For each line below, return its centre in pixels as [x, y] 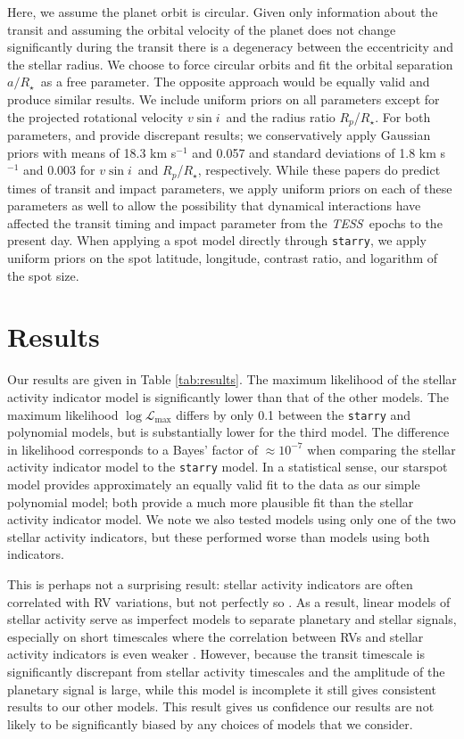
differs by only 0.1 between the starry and [294, 414]
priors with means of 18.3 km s [92, 152]
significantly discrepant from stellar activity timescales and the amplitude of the [226, 672]
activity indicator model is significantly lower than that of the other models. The [228, 397]
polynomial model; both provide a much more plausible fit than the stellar [211, 501]
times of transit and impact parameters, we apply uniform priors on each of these [230, 188]
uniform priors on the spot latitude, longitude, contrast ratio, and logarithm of [222, 258]
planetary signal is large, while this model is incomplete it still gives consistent [222, 689]
